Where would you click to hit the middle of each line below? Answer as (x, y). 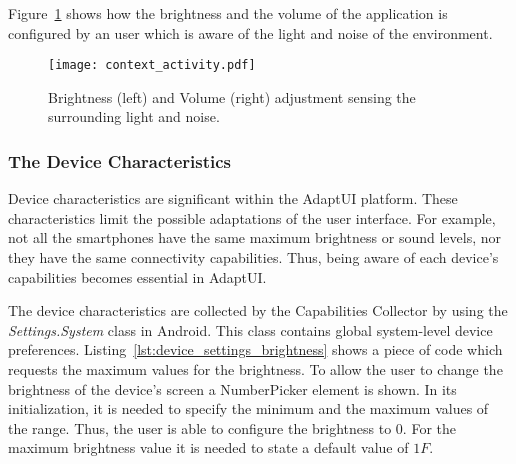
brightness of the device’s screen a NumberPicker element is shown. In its (232, 388)
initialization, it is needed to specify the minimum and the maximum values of (248, 408)
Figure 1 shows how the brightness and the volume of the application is (228, 13)
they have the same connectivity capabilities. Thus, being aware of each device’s (253, 257)
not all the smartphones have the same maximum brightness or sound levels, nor (254, 237)
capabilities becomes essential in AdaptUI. (137, 276)
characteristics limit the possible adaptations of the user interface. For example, (252, 217)
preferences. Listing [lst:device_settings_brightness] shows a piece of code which (255, 349)
